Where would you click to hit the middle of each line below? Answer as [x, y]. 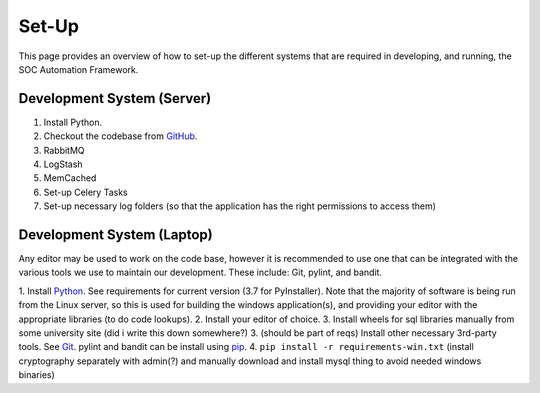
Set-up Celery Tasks [86, 192]
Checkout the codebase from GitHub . [120, 136]
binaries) [36, 375]
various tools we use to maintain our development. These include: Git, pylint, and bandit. [200, 272]
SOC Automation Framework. [78, 69]
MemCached [70, 178]
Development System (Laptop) [116, 234]
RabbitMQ [64, 150]
